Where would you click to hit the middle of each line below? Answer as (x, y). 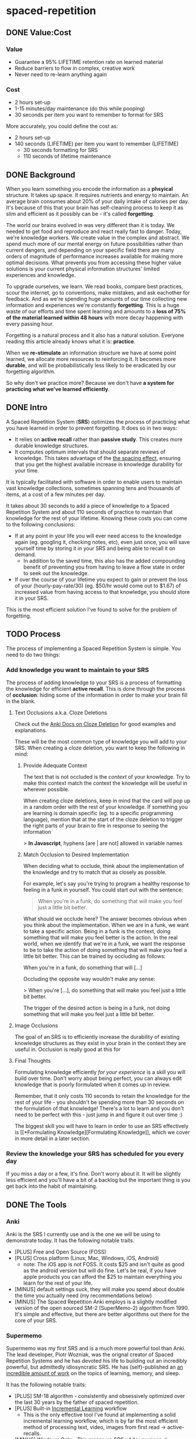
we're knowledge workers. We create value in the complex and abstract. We (98, 237)
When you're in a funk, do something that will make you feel (110, 901)
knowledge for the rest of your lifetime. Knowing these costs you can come (97, 518)
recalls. (32, 1434)
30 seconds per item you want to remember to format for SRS (89, 115)
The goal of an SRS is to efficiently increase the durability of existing (97, 1036)
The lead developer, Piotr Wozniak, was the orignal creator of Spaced (90, 1354)
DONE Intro (27, 408)
